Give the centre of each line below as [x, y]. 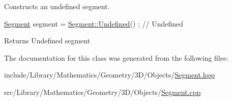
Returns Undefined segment [47, 41]
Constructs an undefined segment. [57, 6]
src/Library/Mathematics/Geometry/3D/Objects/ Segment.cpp [103, 92]
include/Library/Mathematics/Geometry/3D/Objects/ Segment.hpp [110, 75]
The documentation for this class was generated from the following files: [116, 57]
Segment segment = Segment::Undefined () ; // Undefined [94, 23]
